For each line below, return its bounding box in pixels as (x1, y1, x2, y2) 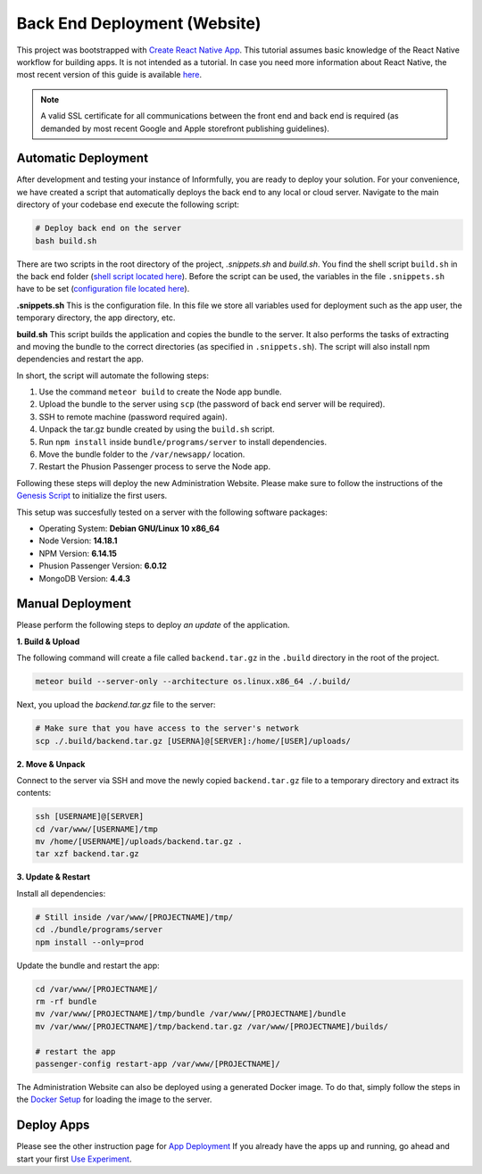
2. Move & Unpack (16, 758, 86, 769)
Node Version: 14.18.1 (38, 535, 118, 546)
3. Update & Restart (16, 872, 91, 882)
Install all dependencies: (16, 888, 106, 898)
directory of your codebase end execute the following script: (16, 199, 240, 210)
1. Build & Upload (16, 636, 80, 647)
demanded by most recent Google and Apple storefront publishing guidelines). (40, 123, 330, 134)
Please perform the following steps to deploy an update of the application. (16, 620, 290, 631)
